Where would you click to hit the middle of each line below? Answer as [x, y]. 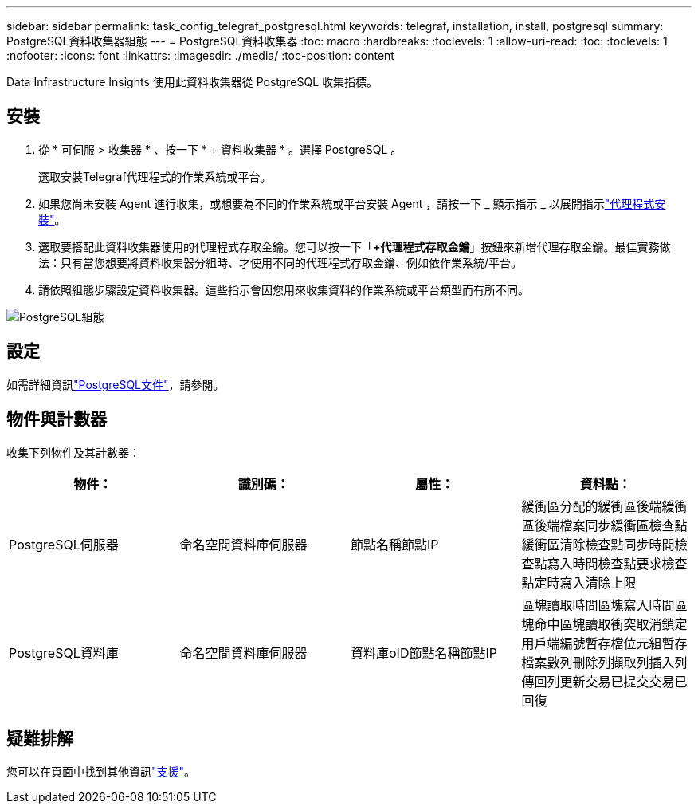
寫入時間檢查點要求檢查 [617, 563]
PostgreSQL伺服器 [64, 544]
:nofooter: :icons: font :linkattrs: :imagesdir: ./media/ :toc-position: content [200, 55]
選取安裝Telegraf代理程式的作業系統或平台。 [155, 176]
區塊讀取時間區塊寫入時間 [598, 605]
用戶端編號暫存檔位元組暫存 [604, 643]
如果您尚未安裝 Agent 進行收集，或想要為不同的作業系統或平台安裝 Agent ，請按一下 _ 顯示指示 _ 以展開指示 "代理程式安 [352, 203]
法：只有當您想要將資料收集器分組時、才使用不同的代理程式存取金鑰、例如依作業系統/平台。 [280, 262]
